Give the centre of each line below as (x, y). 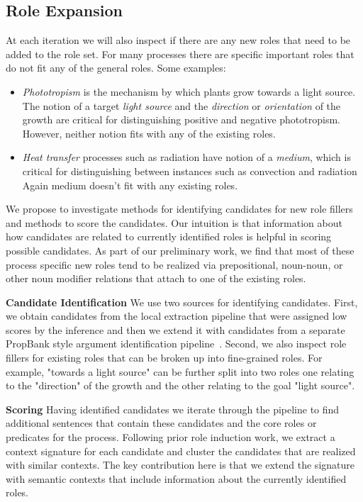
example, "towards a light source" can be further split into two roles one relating (180, 371)
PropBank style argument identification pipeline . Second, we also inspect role (176, 344)
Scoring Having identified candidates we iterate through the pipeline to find (173, 409)
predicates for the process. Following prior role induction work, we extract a (171, 437)
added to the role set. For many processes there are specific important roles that (180, 54)
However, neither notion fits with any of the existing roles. (149, 133)
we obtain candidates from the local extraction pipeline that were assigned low (177, 316)
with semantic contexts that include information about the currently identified (176, 478)
